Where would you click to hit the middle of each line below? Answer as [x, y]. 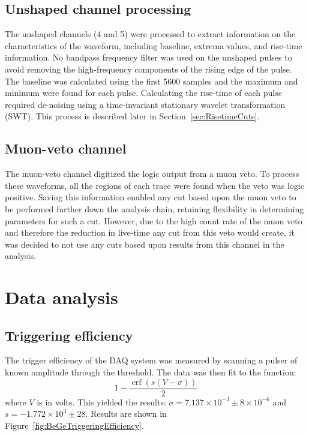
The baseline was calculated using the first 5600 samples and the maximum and [151, 81]
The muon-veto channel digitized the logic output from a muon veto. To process [152, 174]
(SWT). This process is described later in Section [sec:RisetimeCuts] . [132, 116]
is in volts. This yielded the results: [101, 402]
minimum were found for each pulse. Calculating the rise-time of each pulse [143, 93]
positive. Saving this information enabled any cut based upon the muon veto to [151, 197]
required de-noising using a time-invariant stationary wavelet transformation [145, 104]
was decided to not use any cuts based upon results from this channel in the [145, 244]
